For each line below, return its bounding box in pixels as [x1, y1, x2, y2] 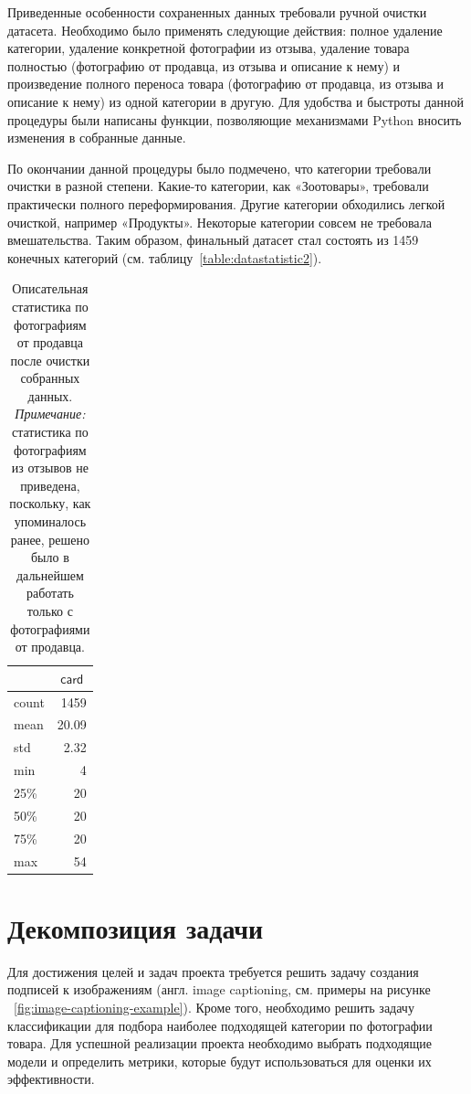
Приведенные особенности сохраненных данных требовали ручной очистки [7, 3, 427, 21]
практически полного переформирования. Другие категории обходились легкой [7, 194, 445, 213]
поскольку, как [9, 494, 91, 513]
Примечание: [15, 404, 86, 423]
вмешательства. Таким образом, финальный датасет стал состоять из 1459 [7, 230, 419, 250]
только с [26, 601, 73, 620]
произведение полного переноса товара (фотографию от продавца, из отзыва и [7, 74, 444, 93]
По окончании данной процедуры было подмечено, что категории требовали [7, 158, 432, 177]
